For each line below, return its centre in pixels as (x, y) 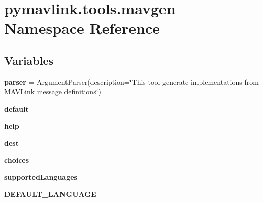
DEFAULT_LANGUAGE (50, 194)
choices (17, 160)
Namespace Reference (82, 28)
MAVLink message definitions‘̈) (53, 92)
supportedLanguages (41, 177)
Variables (29, 60)
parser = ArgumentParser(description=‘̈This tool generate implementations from (131, 81)
